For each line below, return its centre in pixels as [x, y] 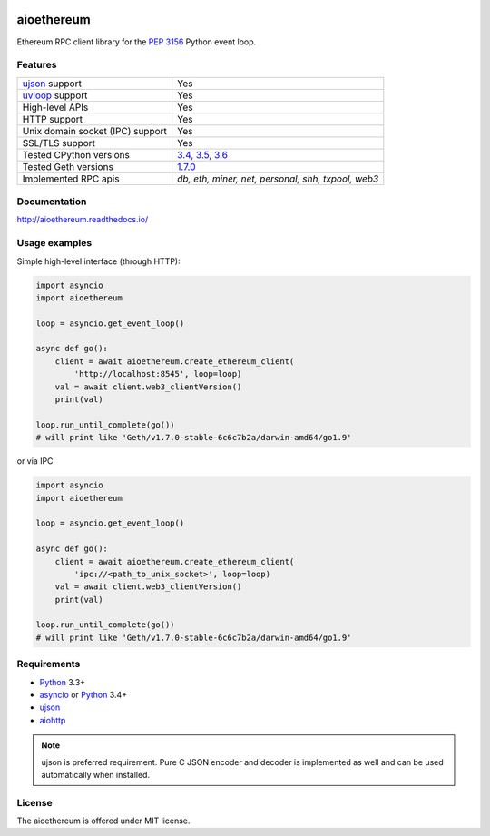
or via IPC [35, 461]
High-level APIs [55, 107]
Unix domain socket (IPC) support [95, 131]
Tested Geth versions [68, 166]
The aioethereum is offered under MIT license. [103, 821]
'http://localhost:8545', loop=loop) [158, 374]
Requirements [49, 664]
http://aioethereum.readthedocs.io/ [83, 220]
